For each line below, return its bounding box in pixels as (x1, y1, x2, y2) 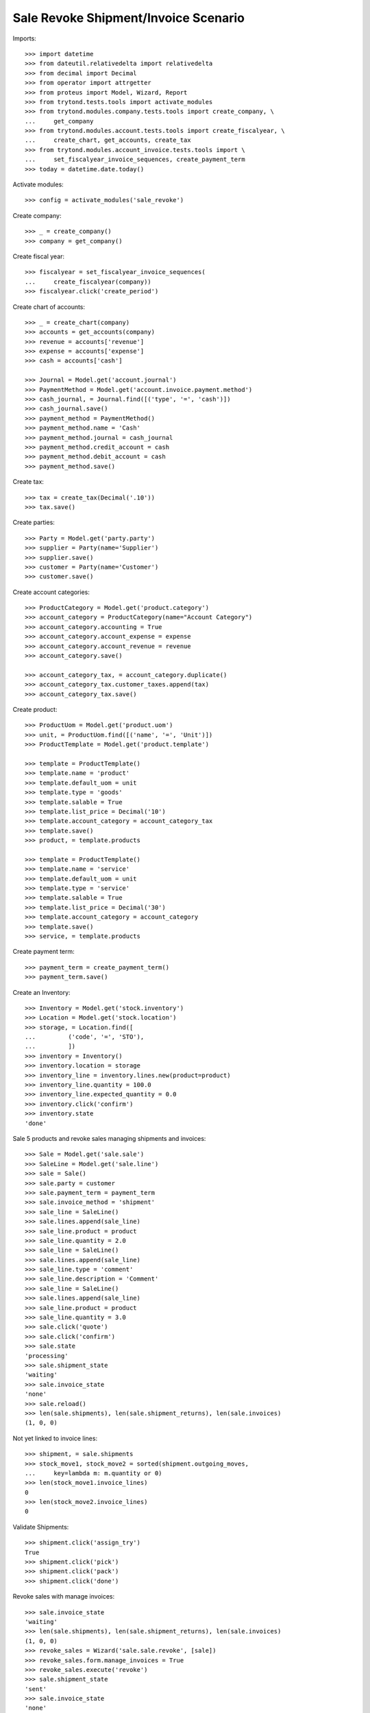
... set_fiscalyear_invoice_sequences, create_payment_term (25, 156, 246, 164)
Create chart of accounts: (12, 302, 86, 311)
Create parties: (12, 518, 55, 527)
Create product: (12, 705, 58, 713)
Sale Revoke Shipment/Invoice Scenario (12, 10, 245, 25)
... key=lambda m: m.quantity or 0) (25, 1469, 162, 1477)
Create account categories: (12, 588, 90, 596)
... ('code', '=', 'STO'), (25, 1033, 145, 1041)
